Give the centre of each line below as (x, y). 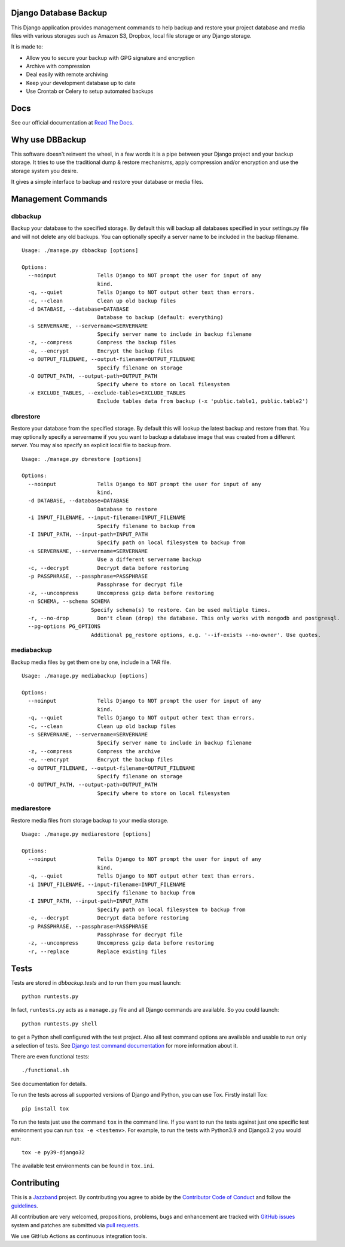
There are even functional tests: (50, 1056)
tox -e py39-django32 (53, 1153)
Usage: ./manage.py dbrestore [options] (82, 459)
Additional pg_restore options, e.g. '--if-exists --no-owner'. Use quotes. (206, 635)
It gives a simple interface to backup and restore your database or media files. (107, 182)
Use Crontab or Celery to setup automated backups (90, 91)
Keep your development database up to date (81, 83)
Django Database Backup (59, 13)
